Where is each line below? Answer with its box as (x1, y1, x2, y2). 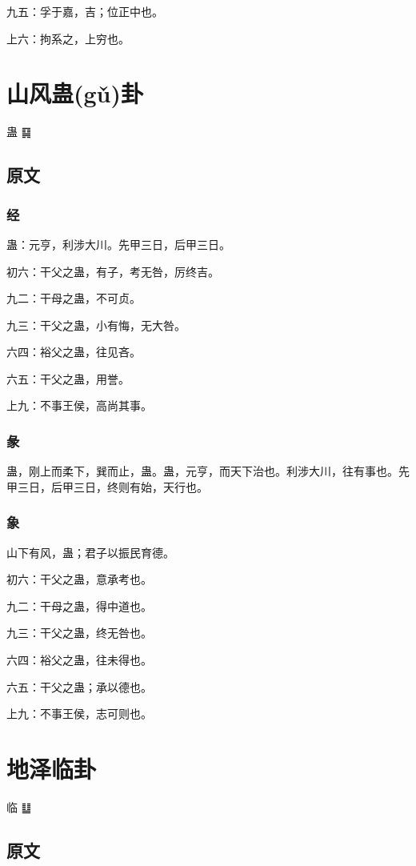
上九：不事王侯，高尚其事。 (6, 397, 152, 414)
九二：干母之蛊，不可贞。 (6, 290, 141, 307)
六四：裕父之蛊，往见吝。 (6, 343, 141, 360)
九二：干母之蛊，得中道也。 (6, 597, 152, 614)
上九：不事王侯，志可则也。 (6, 705, 152, 722)
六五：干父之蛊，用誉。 (6, 370, 130, 387)
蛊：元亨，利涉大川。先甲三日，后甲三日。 (6, 235, 230, 252)
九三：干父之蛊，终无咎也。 (6, 624, 152, 641)
